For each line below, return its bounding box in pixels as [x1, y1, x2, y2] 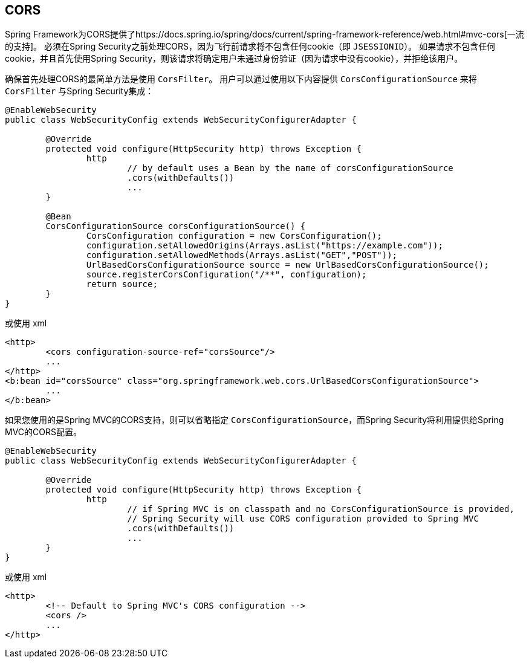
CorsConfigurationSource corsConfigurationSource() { [45, 221, 306, 231]
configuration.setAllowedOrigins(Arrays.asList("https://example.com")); [86, 241, 443, 251]
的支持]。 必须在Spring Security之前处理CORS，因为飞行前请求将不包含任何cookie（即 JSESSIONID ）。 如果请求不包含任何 [5, 41, 496, 52]
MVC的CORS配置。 [5, 427, 82, 438]
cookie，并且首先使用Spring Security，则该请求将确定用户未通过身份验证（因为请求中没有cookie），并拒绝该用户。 [5, 53, 463, 64]
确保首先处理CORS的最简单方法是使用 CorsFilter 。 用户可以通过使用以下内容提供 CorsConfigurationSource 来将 [5, 74, 477, 85]
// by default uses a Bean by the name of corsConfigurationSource [127, 163, 453, 173]
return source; [86, 279, 158, 289]
